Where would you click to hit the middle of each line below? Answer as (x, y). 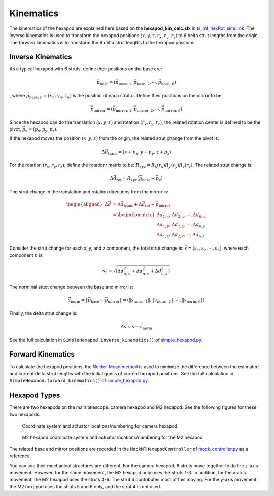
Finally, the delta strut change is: (43, 313)
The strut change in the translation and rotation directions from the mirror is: (89, 191)
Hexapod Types (35, 395)
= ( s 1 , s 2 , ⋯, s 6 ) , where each (218, 249)
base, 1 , (126, 83)
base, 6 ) (168, 83)
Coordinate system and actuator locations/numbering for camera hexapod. (100, 426)
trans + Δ (133, 205)
